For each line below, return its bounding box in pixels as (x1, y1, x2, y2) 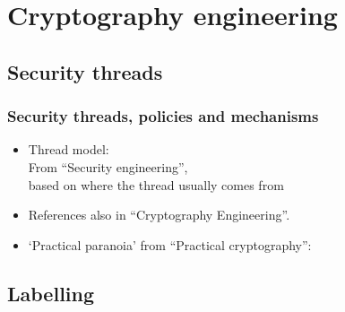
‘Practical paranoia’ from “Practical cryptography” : (28, 235, 312, 254)
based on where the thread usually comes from (28, 175, 284, 194)
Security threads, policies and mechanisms (7, 105, 319, 127)
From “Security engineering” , (28, 157, 188, 176)
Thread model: (28, 140, 109, 159)
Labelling (7, 279, 95, 307)
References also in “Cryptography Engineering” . (28, 205, 290, 224)
